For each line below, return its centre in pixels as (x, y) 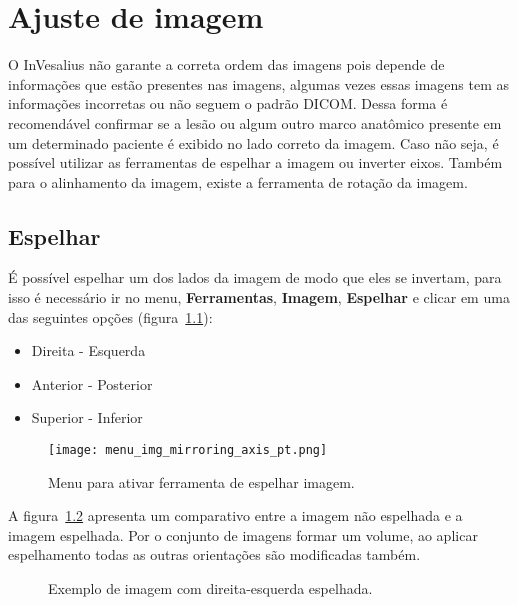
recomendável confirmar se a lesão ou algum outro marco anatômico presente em (255, 122)
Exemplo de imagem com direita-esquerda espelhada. (210, 588)
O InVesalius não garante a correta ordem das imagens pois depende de (226, 64)
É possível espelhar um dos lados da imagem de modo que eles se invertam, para (255, 277)
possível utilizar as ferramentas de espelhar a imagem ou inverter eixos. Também (255, 162)
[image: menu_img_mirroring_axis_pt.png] (188, 450)
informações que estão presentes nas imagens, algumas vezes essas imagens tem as (259, 83)
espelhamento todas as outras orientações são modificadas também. (214, 554)
